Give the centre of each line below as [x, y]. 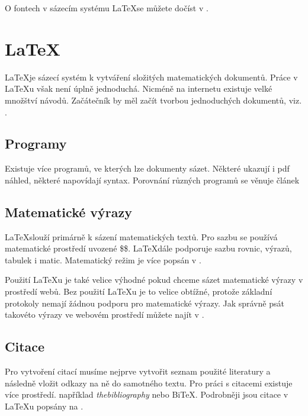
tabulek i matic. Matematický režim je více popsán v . [103, 259]
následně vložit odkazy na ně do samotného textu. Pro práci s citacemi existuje [149, 383]
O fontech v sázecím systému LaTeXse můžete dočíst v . [107, 8]
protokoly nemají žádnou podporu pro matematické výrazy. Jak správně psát [145, 303]
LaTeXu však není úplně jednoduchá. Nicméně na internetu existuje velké [139, 88]
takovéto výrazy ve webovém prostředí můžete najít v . [105, 315]
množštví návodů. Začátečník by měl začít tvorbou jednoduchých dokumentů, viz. [153, 100]
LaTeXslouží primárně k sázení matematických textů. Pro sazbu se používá [141, 236]
